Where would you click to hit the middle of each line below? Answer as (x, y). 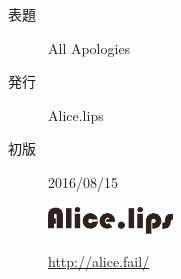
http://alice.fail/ (99, 261)
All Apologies (89, 47)
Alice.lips (76, 114)
